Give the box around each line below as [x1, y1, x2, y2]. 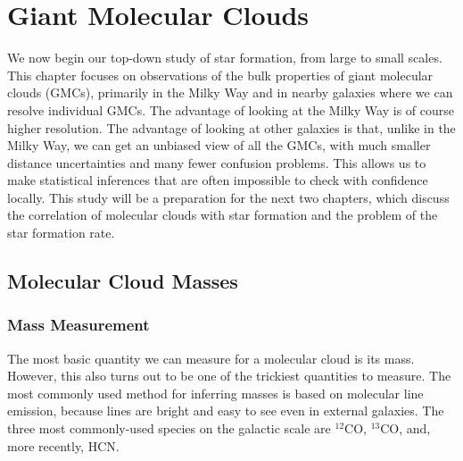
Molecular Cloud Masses [7, 267, 238, 295]
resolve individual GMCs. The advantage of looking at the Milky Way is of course [7, 100, 455, 119]
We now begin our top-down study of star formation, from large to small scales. [7, 48, 442, 67]
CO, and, [380, 419, 431, 438]
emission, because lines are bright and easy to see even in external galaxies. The [7, 401, 444, 420]
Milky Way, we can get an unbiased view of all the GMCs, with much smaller [7, 136, 431, 155]
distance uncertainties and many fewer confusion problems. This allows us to [7, 153, 426, 172]
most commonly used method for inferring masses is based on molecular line [7, 383, 424, 402]
